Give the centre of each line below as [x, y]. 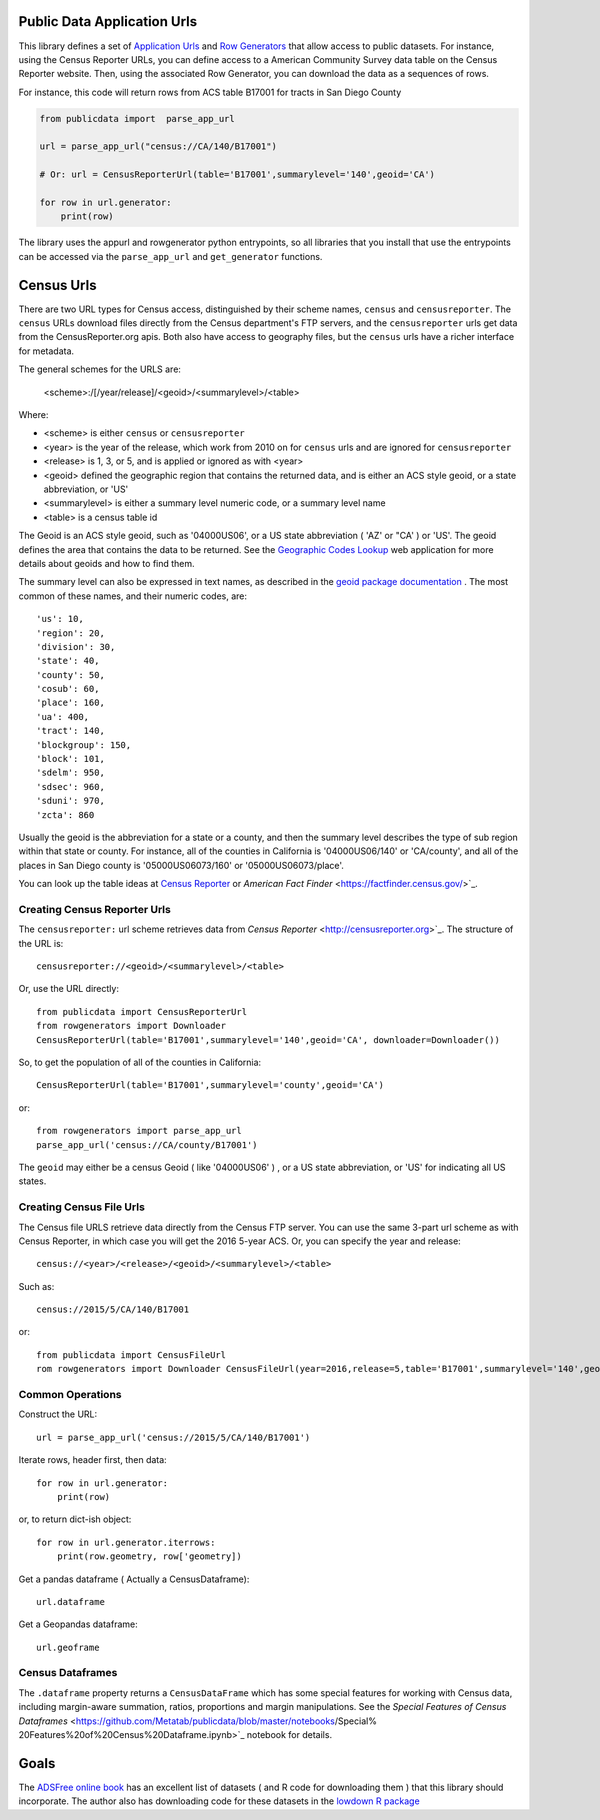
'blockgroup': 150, [84, 744]
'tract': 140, [70, 731]
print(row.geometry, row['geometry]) [149, 1556]
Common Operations [70, 1394]
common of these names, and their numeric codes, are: [133, 596]
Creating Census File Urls [81, 1207]
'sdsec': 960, [70, 786]
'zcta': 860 [65, 814]
